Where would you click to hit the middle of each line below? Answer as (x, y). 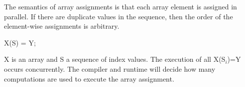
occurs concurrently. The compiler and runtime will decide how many (110, 68)
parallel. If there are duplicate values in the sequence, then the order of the (119, 16)
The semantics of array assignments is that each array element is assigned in (121, 6)
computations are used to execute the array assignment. (89, 78)
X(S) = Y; (20, 42)
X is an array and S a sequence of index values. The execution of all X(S (115, 59)
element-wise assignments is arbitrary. (62, 26)
